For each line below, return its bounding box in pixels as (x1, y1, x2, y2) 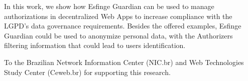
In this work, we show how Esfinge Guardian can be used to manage (4, 1, 214, 11)
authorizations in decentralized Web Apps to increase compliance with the (4, 10, 232, 21)
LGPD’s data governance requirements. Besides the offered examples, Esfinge (4, 20, 241, 31)
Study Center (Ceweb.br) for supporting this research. (4, 66, 171, 77)
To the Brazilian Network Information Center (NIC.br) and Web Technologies (4, 56, 244, 67)
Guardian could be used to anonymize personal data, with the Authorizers (4, 30, 233, 40)
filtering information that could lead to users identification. (4, 40, 186, 50)
